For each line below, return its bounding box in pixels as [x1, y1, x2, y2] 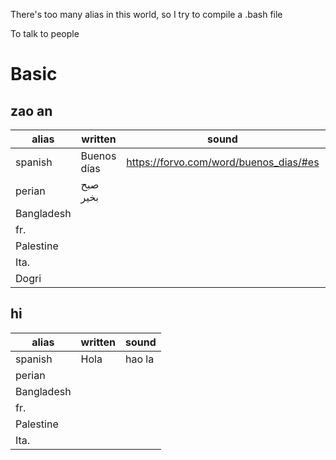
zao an [10, 102, 53, 119]
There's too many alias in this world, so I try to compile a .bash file [10, 9, 283, 20]
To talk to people [10, 28, 80, 39]
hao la [125, 352, 155, 366]
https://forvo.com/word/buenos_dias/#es [126, 155, 320, 169]
